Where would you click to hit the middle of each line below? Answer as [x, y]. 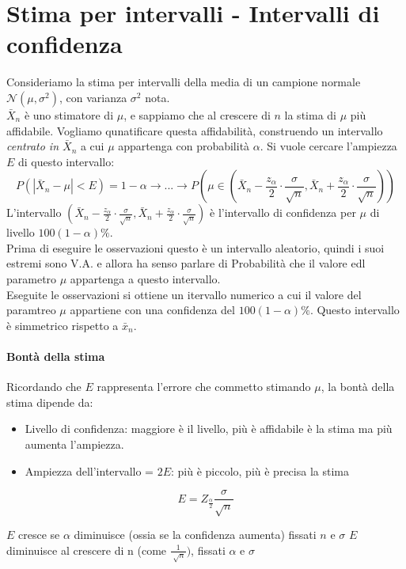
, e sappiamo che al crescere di [197, 114]
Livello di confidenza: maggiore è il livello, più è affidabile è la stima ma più [209, 429]
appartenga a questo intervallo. [145, 279]
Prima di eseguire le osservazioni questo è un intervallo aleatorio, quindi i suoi [195, 247]
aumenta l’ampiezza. [74, 444]
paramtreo [31, 310]
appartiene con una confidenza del [152, 310]
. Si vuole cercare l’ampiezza [328, 146]
